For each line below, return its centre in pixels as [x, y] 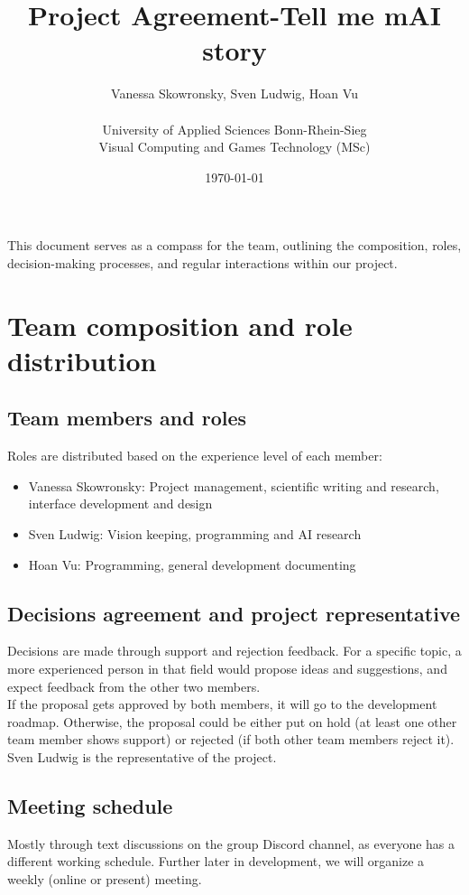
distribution [82, 360]
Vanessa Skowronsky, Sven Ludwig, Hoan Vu [234, 93]
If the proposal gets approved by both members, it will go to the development [222, 704]
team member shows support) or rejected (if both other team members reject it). [231, 739]
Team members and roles [127, 418]
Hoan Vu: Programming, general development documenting [192, 564]
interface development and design [120, 503]
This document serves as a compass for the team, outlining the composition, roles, [234, 245]
